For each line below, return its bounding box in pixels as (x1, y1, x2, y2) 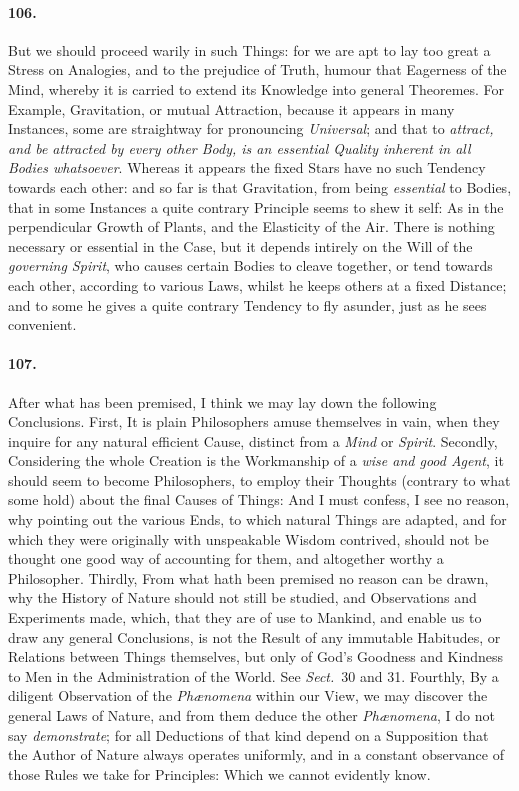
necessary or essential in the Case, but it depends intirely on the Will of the (8, 235, 473, 256)
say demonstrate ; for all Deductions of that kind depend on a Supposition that (8, 724, 489, 745)
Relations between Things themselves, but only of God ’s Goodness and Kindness (8, 646, 503, 667)
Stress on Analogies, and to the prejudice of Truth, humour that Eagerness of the (8, 59, 507, 80)
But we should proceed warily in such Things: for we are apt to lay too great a (8, 39, 491, 60)
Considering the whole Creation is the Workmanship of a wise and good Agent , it (8, 450, 504, 471)
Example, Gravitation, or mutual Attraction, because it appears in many (8, 98, 455, 119)
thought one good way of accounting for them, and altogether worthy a (8, 548, 444, 569)
